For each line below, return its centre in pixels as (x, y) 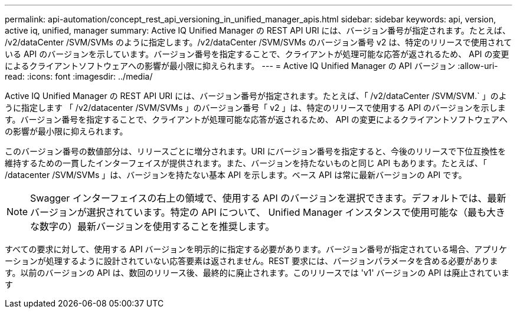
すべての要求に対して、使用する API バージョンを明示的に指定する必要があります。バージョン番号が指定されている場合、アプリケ (256, 249)
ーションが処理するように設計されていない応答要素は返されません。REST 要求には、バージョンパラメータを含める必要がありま (251, 261)
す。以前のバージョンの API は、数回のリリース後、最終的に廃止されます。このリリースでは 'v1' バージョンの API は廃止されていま (257, 273)
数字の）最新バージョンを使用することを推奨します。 (157, 226)
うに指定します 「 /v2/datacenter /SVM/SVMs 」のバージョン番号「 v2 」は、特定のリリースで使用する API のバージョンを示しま (255, 108)
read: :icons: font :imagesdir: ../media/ (79, 76)
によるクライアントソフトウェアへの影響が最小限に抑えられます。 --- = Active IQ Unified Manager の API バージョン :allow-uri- (251, 66)
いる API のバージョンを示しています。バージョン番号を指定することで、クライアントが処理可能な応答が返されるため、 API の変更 (257, 54)
